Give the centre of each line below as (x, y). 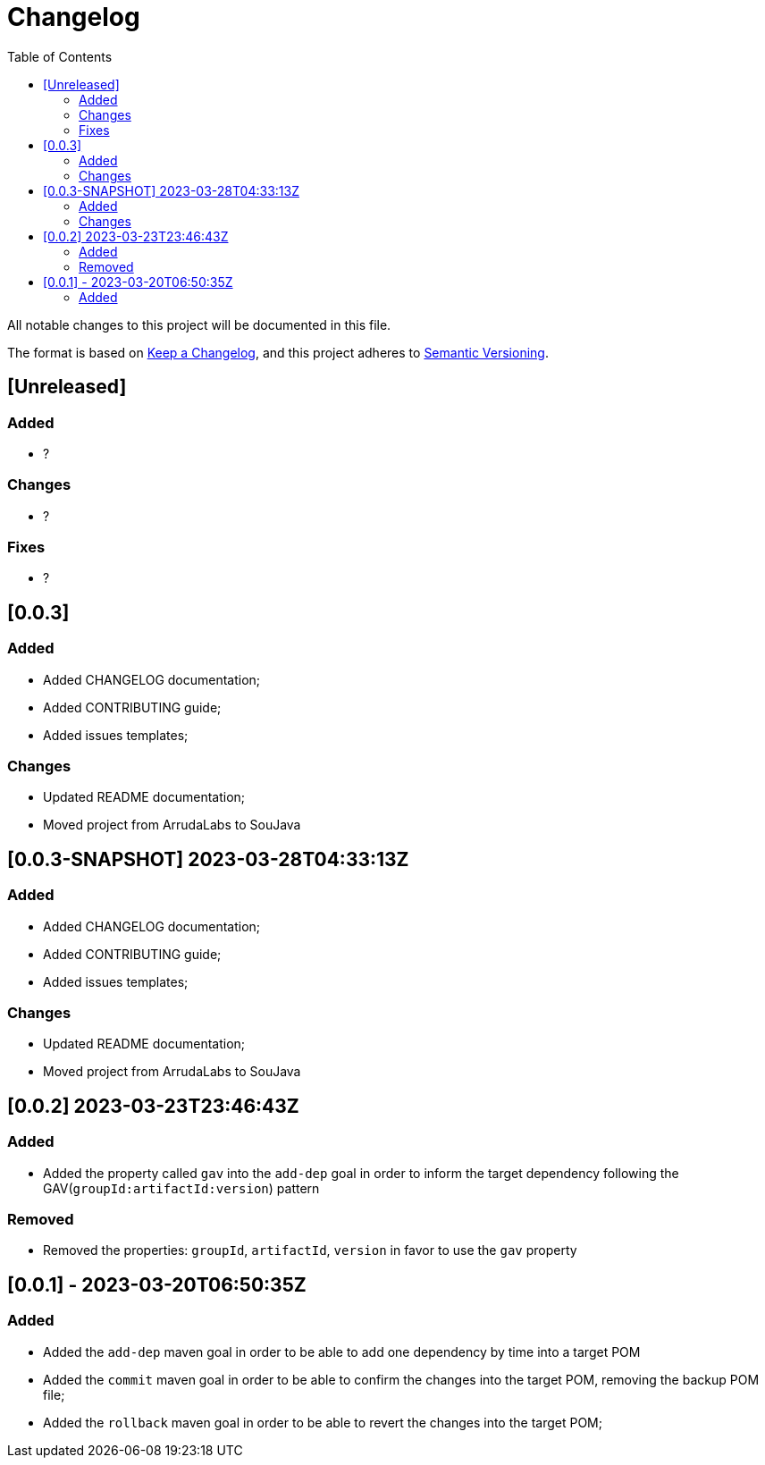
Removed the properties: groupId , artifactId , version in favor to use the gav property (310, 1250)
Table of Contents (60, 56)
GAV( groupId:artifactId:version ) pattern (181, 1188)
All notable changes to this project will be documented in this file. (199, 324)
